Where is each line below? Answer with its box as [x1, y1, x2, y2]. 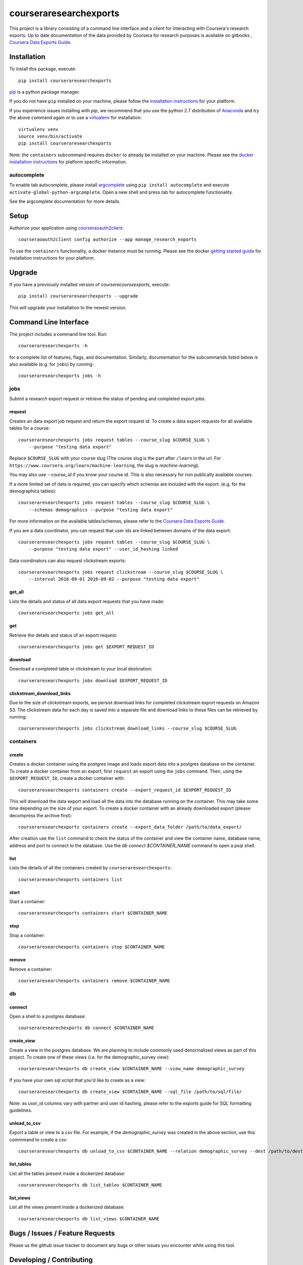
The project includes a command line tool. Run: [9, 331, 108, 337]
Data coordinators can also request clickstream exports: [9, 557, 126, 564]
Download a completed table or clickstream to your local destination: [9, 666, 153, 672]
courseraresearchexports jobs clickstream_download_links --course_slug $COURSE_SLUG [18, 726, 237, 731]
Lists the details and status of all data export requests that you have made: [9, 598, 165, 604]
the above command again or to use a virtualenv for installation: [9, 114, 142, 121]
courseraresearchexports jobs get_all [18, 610, 115, 616]
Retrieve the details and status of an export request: [9, 632, 118, 638]
